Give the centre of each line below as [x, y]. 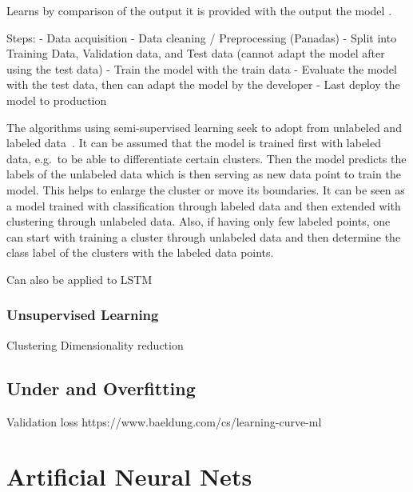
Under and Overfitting [101, 388]
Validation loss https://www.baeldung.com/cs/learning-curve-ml [164, 421]
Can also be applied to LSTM [79, 279]
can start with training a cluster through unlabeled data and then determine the [204, 236]
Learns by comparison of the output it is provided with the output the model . [199, 10]
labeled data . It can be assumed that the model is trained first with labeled [194, 143]
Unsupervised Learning [83, 315]
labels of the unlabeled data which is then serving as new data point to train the [204, 174]
